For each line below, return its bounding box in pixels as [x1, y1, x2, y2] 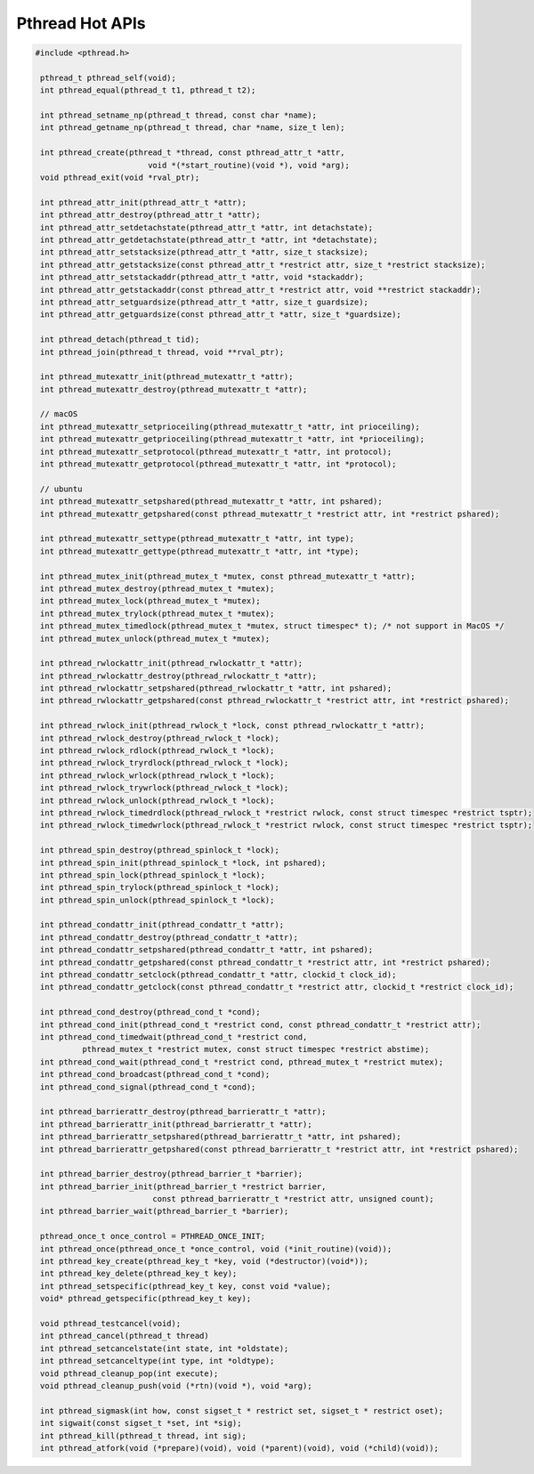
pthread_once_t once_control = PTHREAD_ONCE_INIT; [40, 1231, 266, 1242]
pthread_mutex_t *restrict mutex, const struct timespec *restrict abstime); [81, 1044, 430, 1055]
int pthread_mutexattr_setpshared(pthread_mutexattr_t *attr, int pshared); [40, 497, 383, 506]
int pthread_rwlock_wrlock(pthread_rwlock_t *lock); [40, 770, 275, 781]
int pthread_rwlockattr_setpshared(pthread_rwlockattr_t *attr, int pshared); [40, 684, 392, 693]
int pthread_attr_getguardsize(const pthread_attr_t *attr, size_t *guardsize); [40, 310, 402, 320]
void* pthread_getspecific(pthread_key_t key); [40, 1293, 252, 1304]
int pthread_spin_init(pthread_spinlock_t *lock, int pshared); [40, 857, 327, 868]
